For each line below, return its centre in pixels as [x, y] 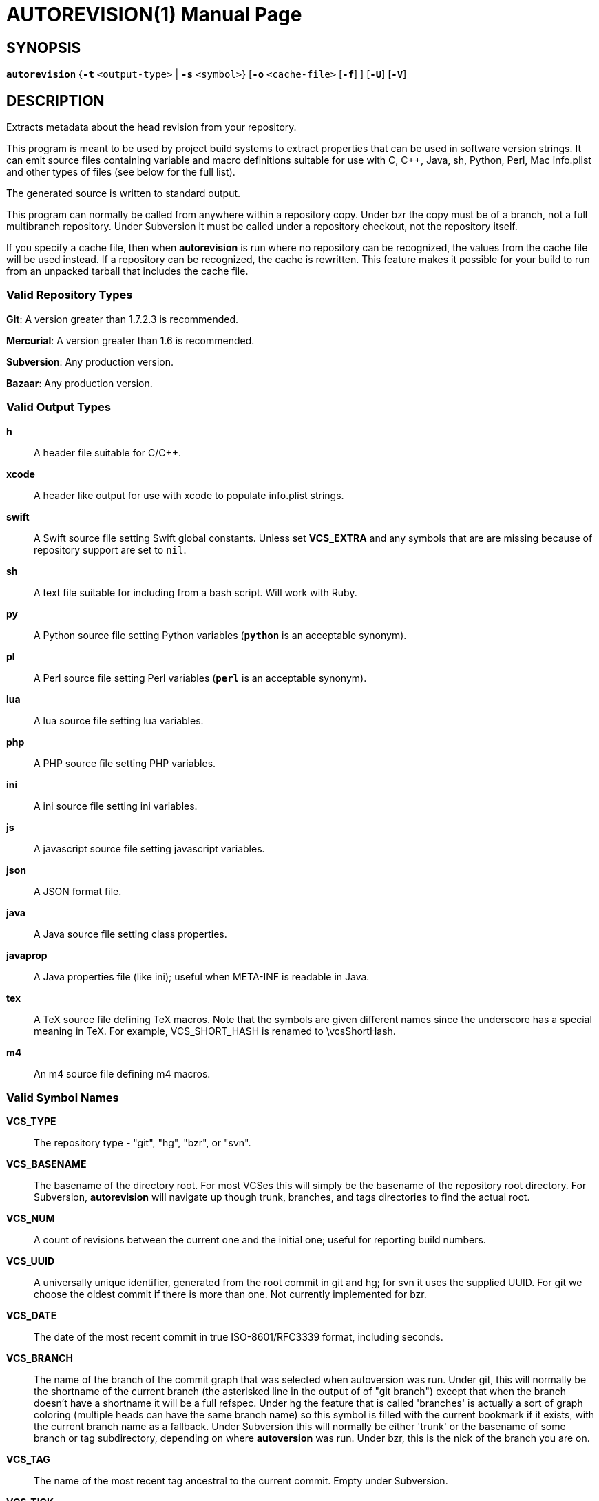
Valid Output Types [59, 407]
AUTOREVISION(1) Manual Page [154, 14]
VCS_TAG [28, 1460]
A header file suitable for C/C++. [108, 452]
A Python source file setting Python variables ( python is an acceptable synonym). [220, 635]
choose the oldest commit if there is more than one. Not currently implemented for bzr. [230, 1294]
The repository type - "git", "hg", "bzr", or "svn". [143, 1143]
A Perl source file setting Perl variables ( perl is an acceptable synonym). [200, 678]
